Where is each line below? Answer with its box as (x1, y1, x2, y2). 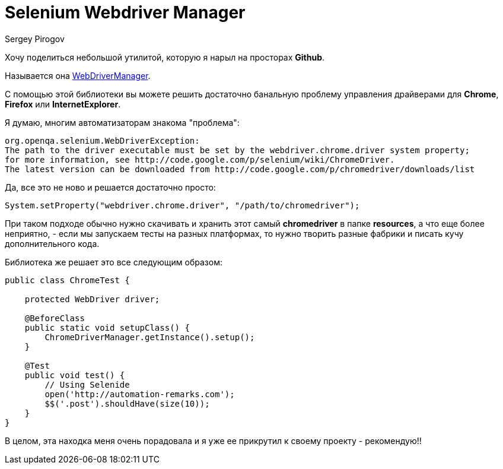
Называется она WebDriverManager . (5, 70, 151, 81)
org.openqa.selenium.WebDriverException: (5, 135, 200, 145)
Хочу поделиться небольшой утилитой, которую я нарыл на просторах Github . (5, 52, 325, 62)
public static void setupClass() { (24, 322, 190, 332)
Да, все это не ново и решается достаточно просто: (5, 182, 216, 192)
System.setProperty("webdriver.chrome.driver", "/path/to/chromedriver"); (5, 200, 360, 210)
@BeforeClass (24, 313, 85, 323)
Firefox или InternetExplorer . (5, 99, 121, 109)
